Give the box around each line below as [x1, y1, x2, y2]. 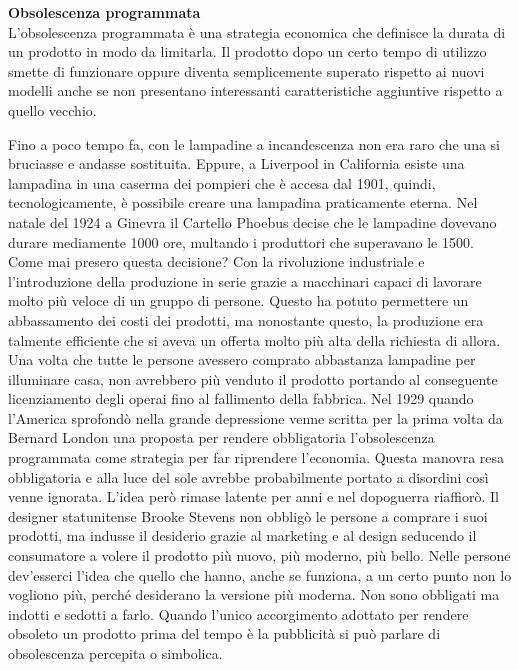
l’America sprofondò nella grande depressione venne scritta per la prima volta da [8, 407, 503, 428]
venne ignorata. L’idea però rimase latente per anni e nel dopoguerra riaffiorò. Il [8, 486, 499, 507]
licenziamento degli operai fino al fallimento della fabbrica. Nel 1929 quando [8, 388, 474, 409]
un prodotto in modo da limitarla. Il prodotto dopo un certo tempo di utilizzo [8, 41, 487, 62]
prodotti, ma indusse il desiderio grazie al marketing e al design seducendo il [8, 525, 477, 546]
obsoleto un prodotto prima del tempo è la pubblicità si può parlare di [8, 623, 441, 644]
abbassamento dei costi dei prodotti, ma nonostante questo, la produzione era [8, 309, 484, 330]
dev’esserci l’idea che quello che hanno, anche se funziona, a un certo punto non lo [8, 564, 512, 585]
